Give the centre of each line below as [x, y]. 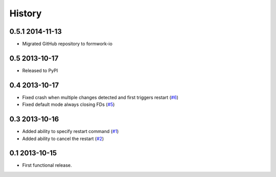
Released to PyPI [40, 70]
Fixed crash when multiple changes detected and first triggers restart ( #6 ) [100, 97]
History [26, 13]
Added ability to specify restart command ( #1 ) [71, 131]
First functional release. [47, 165]
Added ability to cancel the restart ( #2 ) [63, 139]
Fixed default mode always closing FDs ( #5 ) [68, 104]
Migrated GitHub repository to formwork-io [67, 44]
